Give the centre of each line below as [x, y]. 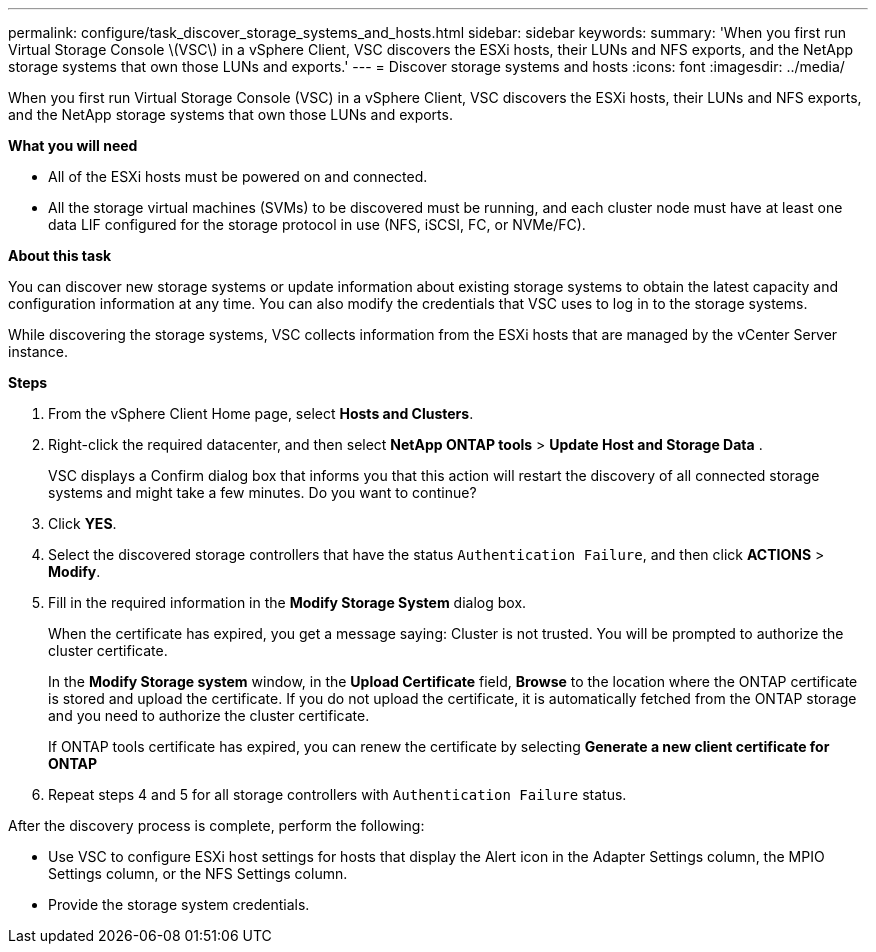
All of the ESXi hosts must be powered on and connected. [238, 176]
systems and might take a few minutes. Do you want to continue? [262, 492]
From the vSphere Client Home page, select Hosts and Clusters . [261, 413]
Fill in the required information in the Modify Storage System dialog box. [287, 602]
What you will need [73, 145]
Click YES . [82, 523]
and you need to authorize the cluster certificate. [209, 715]
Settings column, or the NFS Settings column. [198, 873]
